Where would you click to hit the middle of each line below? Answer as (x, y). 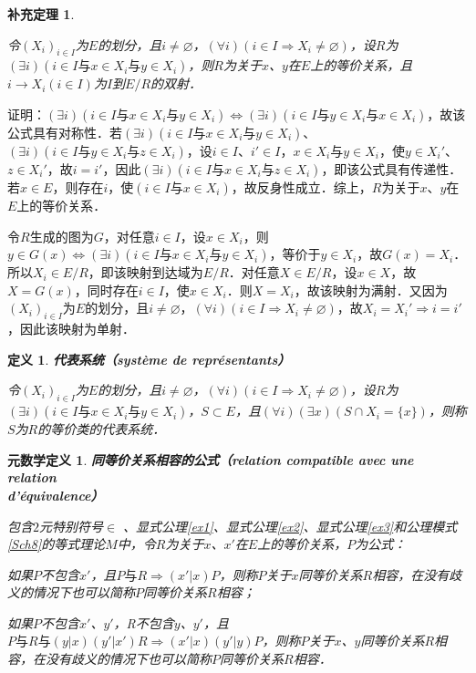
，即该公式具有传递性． (392, 168)
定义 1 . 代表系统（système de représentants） (149, 359)
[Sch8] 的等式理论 (57, 544)
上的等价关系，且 (362, 65)
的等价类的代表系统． (102, 429)
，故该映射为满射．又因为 (371, 290)
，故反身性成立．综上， (301, 186)
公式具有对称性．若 (65, 132)
